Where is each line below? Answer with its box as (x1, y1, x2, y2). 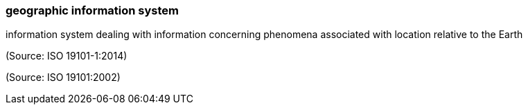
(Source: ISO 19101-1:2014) (6, 50, 127, 62)
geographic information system (6, 3, 179, 17)
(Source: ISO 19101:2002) (6, 71, 121, 84)
